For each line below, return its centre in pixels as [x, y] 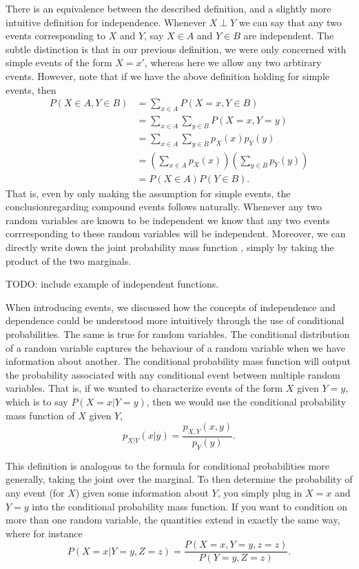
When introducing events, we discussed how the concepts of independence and [171, 307]
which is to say [37, 402]
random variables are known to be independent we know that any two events [168, 220]
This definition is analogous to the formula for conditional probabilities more [167, 465]
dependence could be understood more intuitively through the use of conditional [175, 320]
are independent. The [289, 36]
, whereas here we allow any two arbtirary [233, 62]
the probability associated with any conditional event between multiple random [173, 374]
